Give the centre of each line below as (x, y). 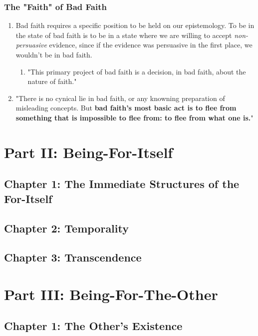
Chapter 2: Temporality (66, 228)
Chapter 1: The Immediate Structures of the (122, 184)
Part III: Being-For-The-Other (111, 294)
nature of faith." (52, 81)
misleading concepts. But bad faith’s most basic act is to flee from (126, 108)
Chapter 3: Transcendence (73, 257)
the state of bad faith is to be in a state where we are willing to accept (124, 35)
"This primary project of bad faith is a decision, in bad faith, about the (137, 71)
